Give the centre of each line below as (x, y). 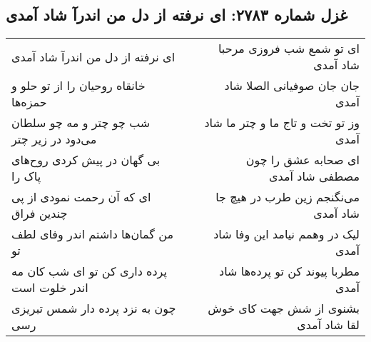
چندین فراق (40, 213)
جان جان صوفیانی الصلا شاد (292, 86)
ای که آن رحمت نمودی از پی (81, 197)
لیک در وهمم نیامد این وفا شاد (286, 234)
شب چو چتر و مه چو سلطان (81, 123)
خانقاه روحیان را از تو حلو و (78, 86)
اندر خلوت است (50, 288)
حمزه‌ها (29, 102)
